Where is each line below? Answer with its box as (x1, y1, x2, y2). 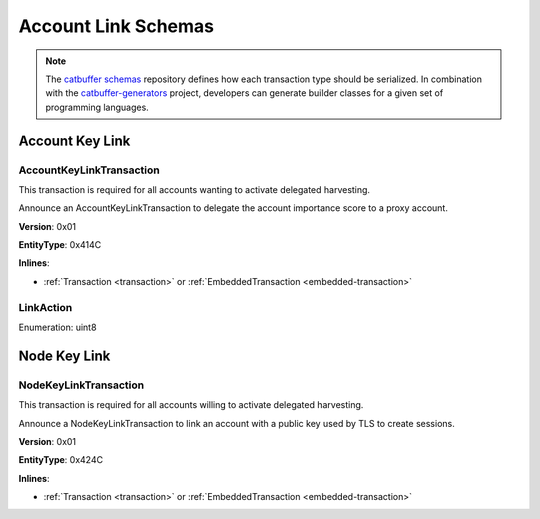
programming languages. (45, 101, 149, 113)
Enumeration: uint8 (18, 321, 97, 333)
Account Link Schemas (18, 15, 215, 37)
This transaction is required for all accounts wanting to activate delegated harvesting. (18, 183, 370, 195)
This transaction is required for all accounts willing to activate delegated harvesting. (18, 399, 364, 411)
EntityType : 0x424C (18, 454, 104, 466)
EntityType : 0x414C (18, 239, 102, 251)
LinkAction (18, 300, 73, 314)
